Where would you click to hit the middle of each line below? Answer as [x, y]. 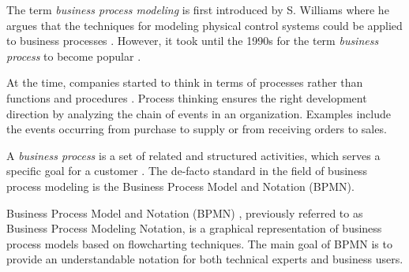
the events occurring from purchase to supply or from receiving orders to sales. [197, 129]
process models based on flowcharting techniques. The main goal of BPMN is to [199, 243]
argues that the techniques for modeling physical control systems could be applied [204, 25]
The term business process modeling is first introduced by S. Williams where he [198, 9]
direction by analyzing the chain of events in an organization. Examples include [199, 113]
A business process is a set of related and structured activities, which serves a [193, 155]
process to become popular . [74, 56]
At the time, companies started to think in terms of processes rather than [185, 82]
